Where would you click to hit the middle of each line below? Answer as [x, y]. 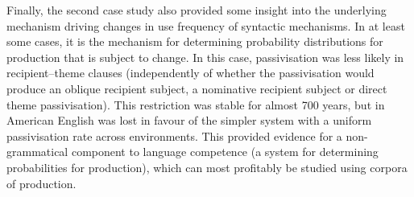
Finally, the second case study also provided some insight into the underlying [197, 10]
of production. [41, 183]
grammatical [37, 152]
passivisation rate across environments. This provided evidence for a [174, 135]
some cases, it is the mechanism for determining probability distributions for [195, 41]
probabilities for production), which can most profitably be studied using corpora [207, 167]
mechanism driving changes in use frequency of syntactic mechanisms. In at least [206, 25]
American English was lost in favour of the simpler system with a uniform [189, 120]
